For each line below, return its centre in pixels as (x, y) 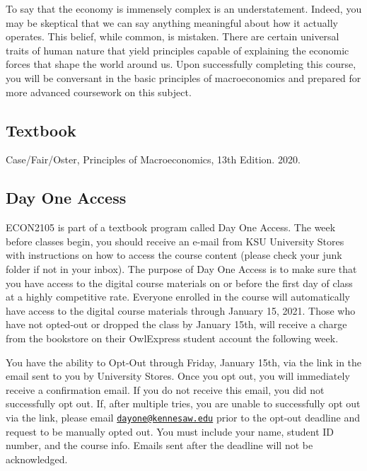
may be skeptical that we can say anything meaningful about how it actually (172, 22)
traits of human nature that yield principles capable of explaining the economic (177, 50)
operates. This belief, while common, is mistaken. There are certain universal (173, 36)
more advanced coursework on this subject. (99, 92)
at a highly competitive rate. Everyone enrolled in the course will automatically (178, 297)
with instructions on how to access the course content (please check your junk (174, 255)
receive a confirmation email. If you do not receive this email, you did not (165, 389)
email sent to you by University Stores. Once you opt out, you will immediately (178, 376)
